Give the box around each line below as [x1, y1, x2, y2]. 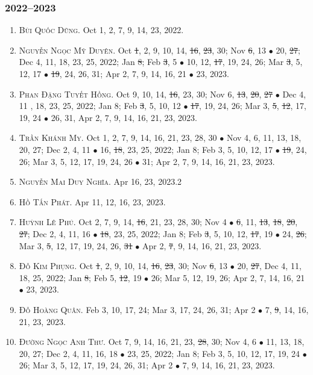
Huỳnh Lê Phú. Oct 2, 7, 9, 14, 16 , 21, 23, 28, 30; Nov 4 [19, 215, 227, 228]
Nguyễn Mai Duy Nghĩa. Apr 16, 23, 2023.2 [19, 175, 182, 188]
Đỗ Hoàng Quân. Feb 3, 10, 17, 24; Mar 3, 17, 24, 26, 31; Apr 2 [19, 303, 256, 315]
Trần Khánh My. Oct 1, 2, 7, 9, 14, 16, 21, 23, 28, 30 [19, 131, 217, 144]
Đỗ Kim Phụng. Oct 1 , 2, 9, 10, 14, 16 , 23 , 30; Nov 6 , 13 [19, 259, 228, 272]
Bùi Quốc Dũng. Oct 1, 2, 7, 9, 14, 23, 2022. [19, 23, 184, 36]
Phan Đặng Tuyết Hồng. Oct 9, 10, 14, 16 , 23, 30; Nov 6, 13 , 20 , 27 [19, 87, 273, 100]
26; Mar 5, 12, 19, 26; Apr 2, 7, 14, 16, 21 [151, 271, 305, 284]
